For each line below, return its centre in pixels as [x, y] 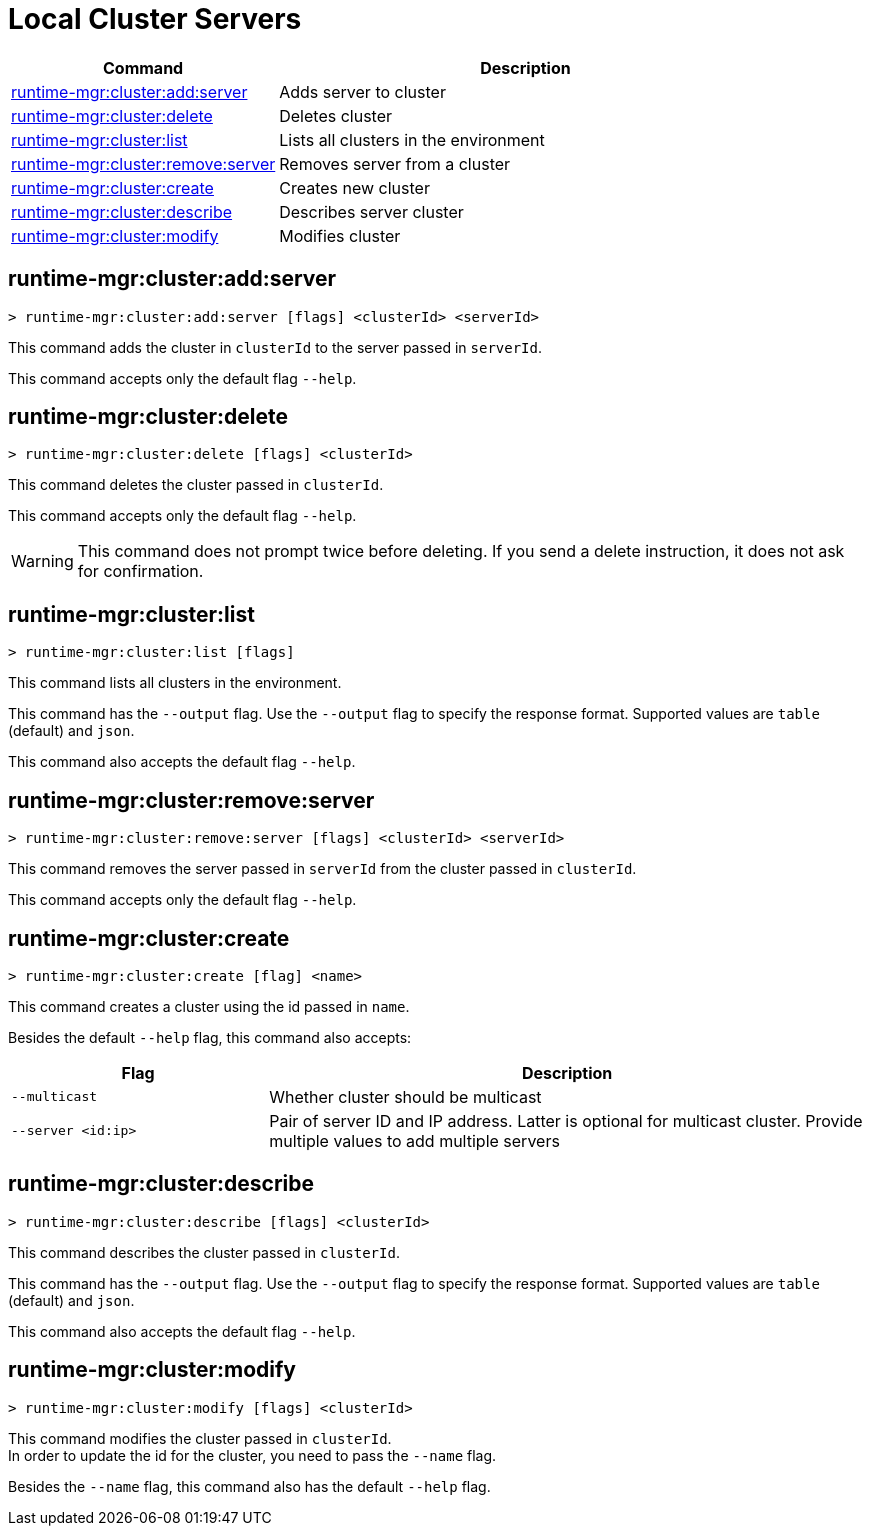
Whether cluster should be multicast [405, 1096]
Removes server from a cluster [395, 163]
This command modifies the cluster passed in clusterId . [200, 1438]
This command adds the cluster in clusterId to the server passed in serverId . [275, 347]
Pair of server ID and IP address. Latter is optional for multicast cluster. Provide [566, 1120]
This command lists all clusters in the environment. [175, 683]
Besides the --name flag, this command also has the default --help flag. [249, 1486]
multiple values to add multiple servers [414, 1140]
